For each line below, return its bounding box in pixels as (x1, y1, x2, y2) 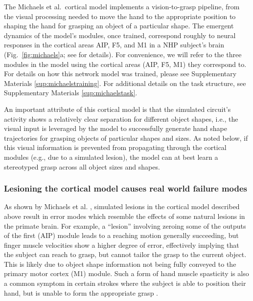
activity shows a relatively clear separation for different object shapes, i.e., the (4, 113, 238, 124)
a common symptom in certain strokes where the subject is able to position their (4, 278, 246, 288)
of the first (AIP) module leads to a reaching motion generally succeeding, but (4, 230, 239, 240)
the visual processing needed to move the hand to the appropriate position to (4, 11, 236, 21)
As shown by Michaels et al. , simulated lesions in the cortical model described (4, 201, 240, 212)
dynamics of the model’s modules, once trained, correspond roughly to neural (4, 30, 236, 40)
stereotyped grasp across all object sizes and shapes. (4, 161, 160, 172)
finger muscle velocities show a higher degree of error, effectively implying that (4, 239, 239, 250)
